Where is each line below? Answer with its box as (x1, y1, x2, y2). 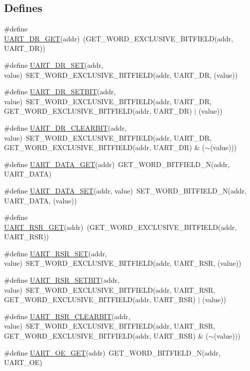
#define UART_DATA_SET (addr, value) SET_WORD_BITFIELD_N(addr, (4, 185, 247, 195)
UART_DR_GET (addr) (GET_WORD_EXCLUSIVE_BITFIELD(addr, (4, 33, 233, 43)
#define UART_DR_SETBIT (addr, (4, 86, 116, 97)
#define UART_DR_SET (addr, (4, 59, 104, 70)
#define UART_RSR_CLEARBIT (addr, (4, 311, 130, 321)
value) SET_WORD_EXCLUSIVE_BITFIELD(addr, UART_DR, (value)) (4, 69, 238, 80)
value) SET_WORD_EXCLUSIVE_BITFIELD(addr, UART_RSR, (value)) (4, 258, 242, 268)
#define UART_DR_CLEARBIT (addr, (4, 122, 127, 133)
